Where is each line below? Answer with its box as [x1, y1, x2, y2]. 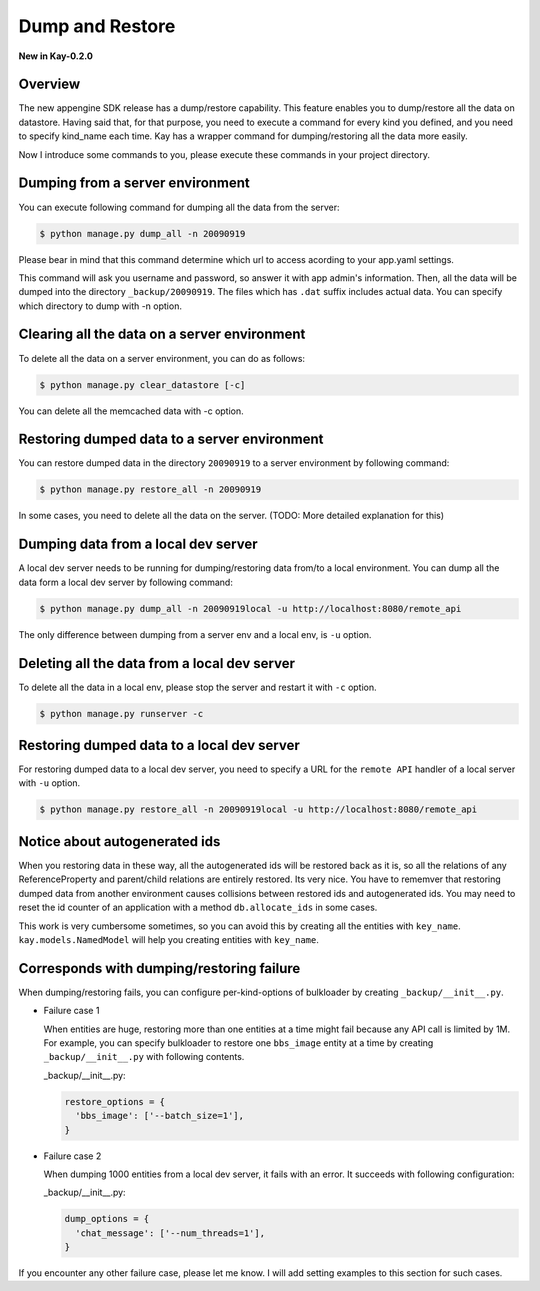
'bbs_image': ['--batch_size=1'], [75, 1110, 245, 1122]
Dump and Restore [18, 15, 176, 37]
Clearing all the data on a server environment [18, 326, 306, 343]
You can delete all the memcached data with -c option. [18, 405, 244, 417]
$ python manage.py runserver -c [39, 708, 204, 719]
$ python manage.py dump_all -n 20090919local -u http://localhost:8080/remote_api [39, 603, 462, 614]
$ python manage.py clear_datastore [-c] [39, 379, 246, 390]
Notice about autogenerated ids [18, 833, 221, 850]
